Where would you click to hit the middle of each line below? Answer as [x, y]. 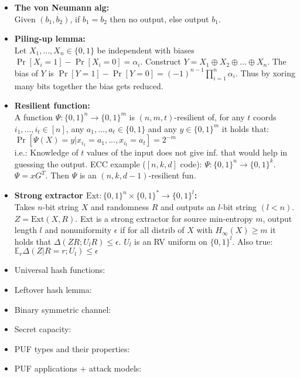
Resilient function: [52, 105]
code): [191, 163]
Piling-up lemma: [50, 38]
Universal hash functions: [60, 270]
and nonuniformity [78, 230]
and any [162, 128]
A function [34, 117]
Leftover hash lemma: [53, 289]
